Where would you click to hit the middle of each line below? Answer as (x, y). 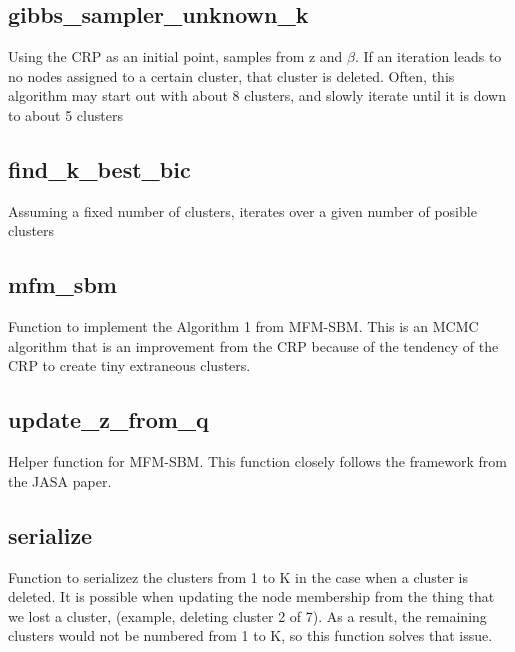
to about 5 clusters (65, 114)
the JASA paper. (60, 480)
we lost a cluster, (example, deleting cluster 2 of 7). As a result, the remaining (247, 615)
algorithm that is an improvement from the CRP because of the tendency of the (253, 345)
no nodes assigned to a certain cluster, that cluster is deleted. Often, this (231, 75)
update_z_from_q (108, 419)
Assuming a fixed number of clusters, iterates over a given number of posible (242, 210)
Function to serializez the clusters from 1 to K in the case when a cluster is (238, 576)
